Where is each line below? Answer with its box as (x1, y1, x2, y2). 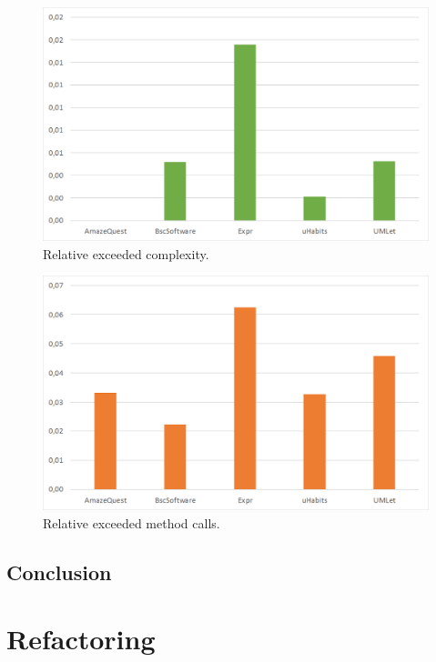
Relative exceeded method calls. (43, 513, 220, 532)
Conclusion (6, 557, 112, 586)
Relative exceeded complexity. (43, 244, 209, 263)
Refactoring (6, 620, 156, 657)
